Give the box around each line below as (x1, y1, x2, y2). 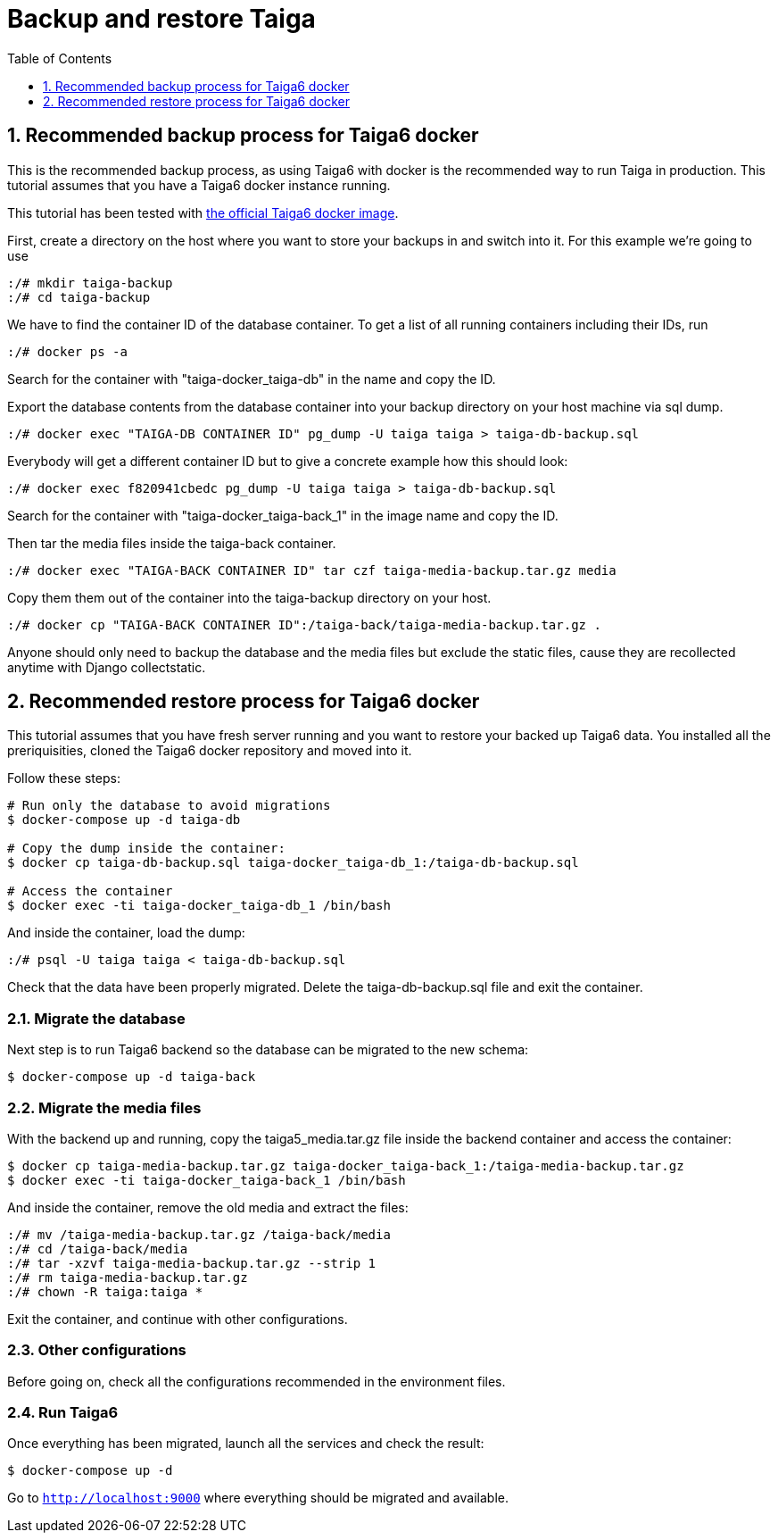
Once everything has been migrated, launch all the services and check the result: (7, 1436, 484, 1452)
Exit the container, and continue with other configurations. (7, 1311, 348, 1327)
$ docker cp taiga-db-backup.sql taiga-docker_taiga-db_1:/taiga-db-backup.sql (7, 855, 579, 870)
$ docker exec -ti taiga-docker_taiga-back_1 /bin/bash (7, 1172, 406, 1187)
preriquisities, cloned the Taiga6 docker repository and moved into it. (7, 743, 412, 759)
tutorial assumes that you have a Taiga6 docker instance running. (7, 177, 391, 193)
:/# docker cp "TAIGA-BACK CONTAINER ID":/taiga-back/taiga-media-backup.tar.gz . (7, 617, 601, 632)
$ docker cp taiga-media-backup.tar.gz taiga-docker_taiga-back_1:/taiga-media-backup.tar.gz (7, 1158, 684, 1173)
